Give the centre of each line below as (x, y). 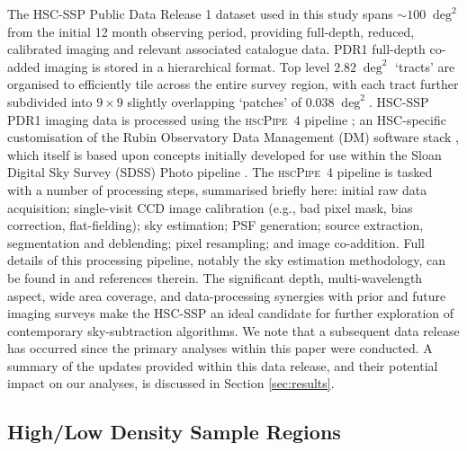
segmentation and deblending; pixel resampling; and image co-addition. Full (216, 242)
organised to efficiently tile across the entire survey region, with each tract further (233, 84)
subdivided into (50, 101)
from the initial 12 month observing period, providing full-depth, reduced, (211, 31)
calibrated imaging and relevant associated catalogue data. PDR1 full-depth (216, 49)
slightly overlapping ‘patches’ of (214, 101)
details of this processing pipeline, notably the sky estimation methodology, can (227, 260)
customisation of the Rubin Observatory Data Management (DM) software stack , (233, 137)
